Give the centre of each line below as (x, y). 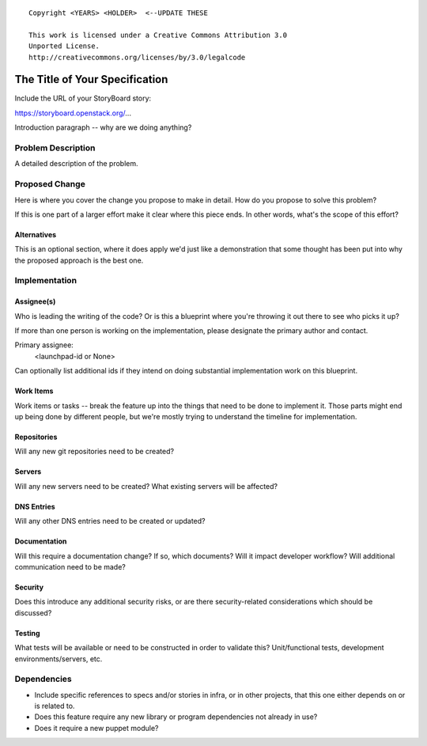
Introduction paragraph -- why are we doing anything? (103, 127)
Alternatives (36, 234)
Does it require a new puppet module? (96, 728)
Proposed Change (50, 184)
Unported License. (64, 46)
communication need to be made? (70, 566)
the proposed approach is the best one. (79, 260)
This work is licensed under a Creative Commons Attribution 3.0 (158, 35)
